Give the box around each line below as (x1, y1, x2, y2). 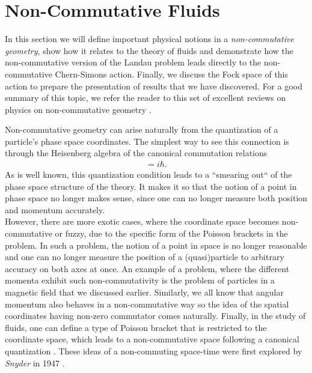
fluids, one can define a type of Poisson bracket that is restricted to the (5, 321, 267, 333)
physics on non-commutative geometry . (5, 103, 151, 115)
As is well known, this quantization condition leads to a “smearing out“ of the (5, 168, 292, 181)
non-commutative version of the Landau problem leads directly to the (5, 56, 262, 68)
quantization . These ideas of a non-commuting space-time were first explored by (5, 345, 302, 357)
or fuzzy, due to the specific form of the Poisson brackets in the (55, 227, 288, 240)
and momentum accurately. (5, 203, 105, 216)
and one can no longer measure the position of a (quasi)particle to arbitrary (5, 250, 284, 263)
